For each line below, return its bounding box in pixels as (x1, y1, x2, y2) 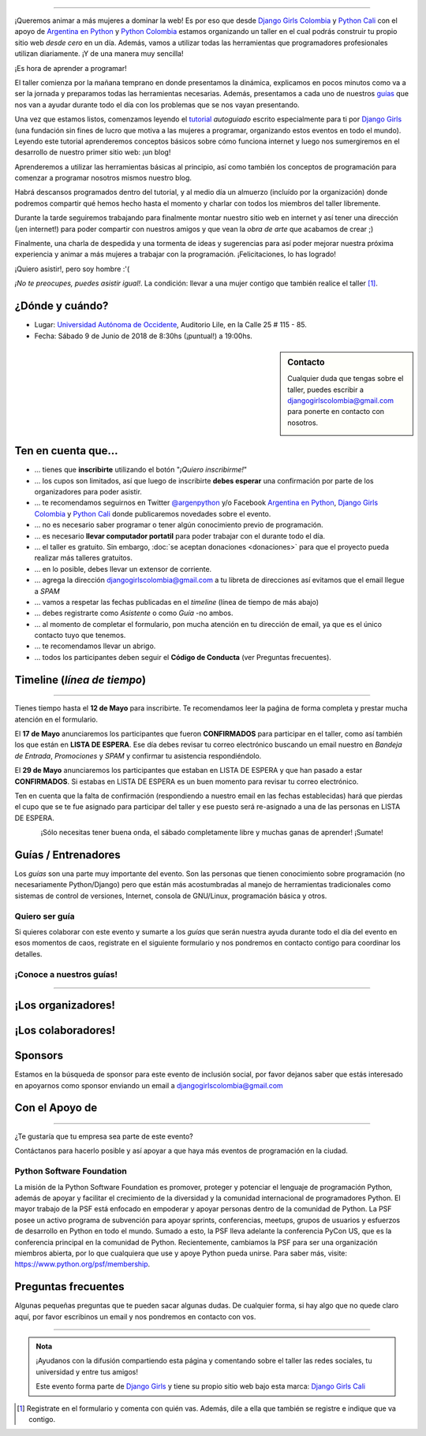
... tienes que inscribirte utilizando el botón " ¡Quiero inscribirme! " (34, 465, 248, 475)
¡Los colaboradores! (14, 1024, 116, 1037)
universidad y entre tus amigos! (35, 1367, 138, 1376)
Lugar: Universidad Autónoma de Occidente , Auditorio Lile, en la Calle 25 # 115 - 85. (34, 320, 308, 330)
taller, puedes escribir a (287, 385, 364, 394)
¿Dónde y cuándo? (14, 300, 109, 313)
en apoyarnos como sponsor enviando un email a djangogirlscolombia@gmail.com (14, 1080, 283, 1090)
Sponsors (14, 1049, 63, 1062)
